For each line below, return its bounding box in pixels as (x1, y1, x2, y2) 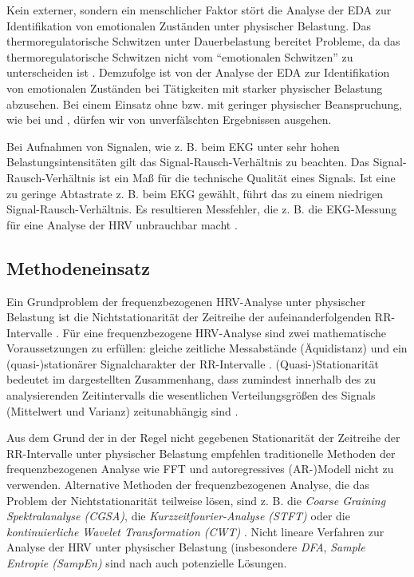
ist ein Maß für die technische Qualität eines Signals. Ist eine (98, 169, 396, 185)
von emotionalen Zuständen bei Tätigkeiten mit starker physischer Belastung (6, 79, 383, 96)
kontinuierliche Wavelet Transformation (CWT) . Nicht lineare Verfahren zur (6, 523, 384, 539)
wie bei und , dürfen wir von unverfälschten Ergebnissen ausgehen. (6, 111, 332, 128)
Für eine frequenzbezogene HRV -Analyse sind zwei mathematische (62, 324, 387, 340)
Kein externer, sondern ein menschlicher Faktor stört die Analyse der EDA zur (6, 2, 392, 18)
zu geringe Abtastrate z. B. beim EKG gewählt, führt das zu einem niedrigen (6, 185, 384, 201)
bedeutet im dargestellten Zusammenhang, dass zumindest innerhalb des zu (6, 371, 376, 388)
